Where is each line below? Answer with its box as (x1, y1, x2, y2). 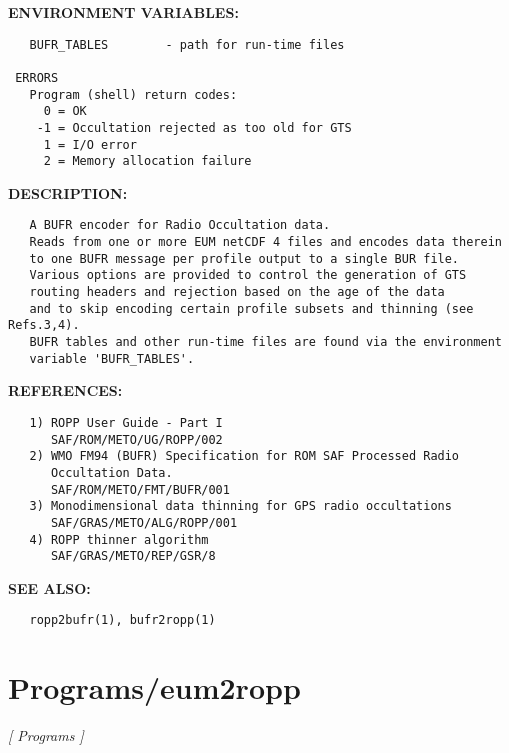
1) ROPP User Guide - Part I (29, 415, 223, 430)
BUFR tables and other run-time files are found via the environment (29, 335, 502, 350)
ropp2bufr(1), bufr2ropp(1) (29, 613, 216, 628)
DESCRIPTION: (8, 182, 128, 203)
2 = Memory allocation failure (43, 154, 252, 169)
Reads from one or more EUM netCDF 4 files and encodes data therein (29, 235, 502, 250)
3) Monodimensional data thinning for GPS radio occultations (29, 499, 452, 514)
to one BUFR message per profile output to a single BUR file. (29, 251, 460, 266)
